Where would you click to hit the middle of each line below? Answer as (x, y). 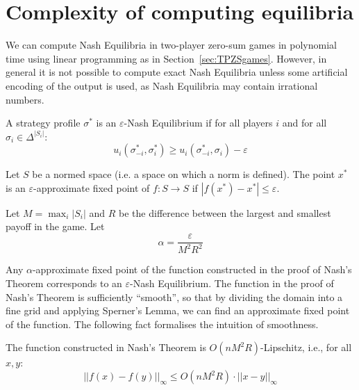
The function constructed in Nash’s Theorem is (106, 347)
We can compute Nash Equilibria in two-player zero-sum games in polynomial (171, 45)
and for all (304, 123)
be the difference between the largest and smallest (225, 212)
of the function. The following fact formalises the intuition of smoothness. (162, 324)
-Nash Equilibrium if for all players (198, 123)
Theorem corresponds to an (64, 283)
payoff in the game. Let (55, 226)
